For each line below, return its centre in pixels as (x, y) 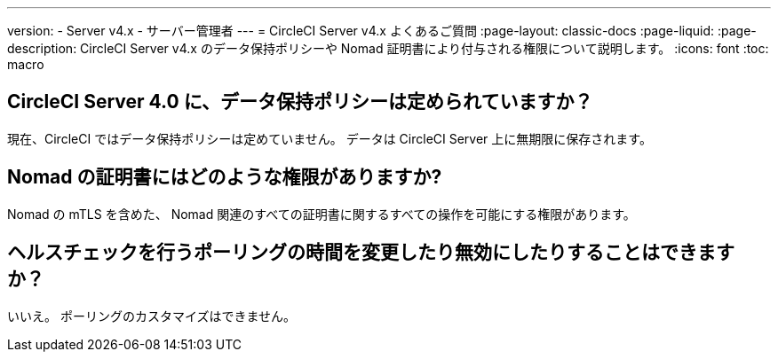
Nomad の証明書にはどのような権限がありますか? (225, 177)
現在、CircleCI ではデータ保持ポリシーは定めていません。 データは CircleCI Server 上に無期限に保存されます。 (329, 138)
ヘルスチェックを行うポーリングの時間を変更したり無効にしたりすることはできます (371, 253)
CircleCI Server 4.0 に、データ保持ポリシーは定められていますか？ (300, 102)
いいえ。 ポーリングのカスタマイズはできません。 (152, 316)
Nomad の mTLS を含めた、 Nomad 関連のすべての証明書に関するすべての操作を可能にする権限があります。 (322, 214)
